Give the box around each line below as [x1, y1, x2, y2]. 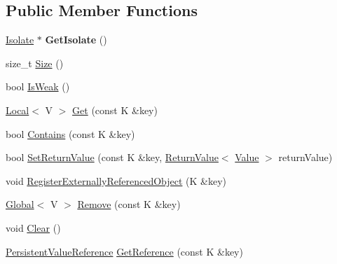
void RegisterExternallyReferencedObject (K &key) [6, 173, 227, 188]
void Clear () [6, 220, 61, 235]
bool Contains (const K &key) [6, 126, 135, 141]
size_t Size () [6, 55, 64, 70]
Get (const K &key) [72, 102, 158, 117]
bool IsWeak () [6, 79, 70, 94]
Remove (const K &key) [77, 197, 181, 211]
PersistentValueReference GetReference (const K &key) [6, 244, 243, 258]
